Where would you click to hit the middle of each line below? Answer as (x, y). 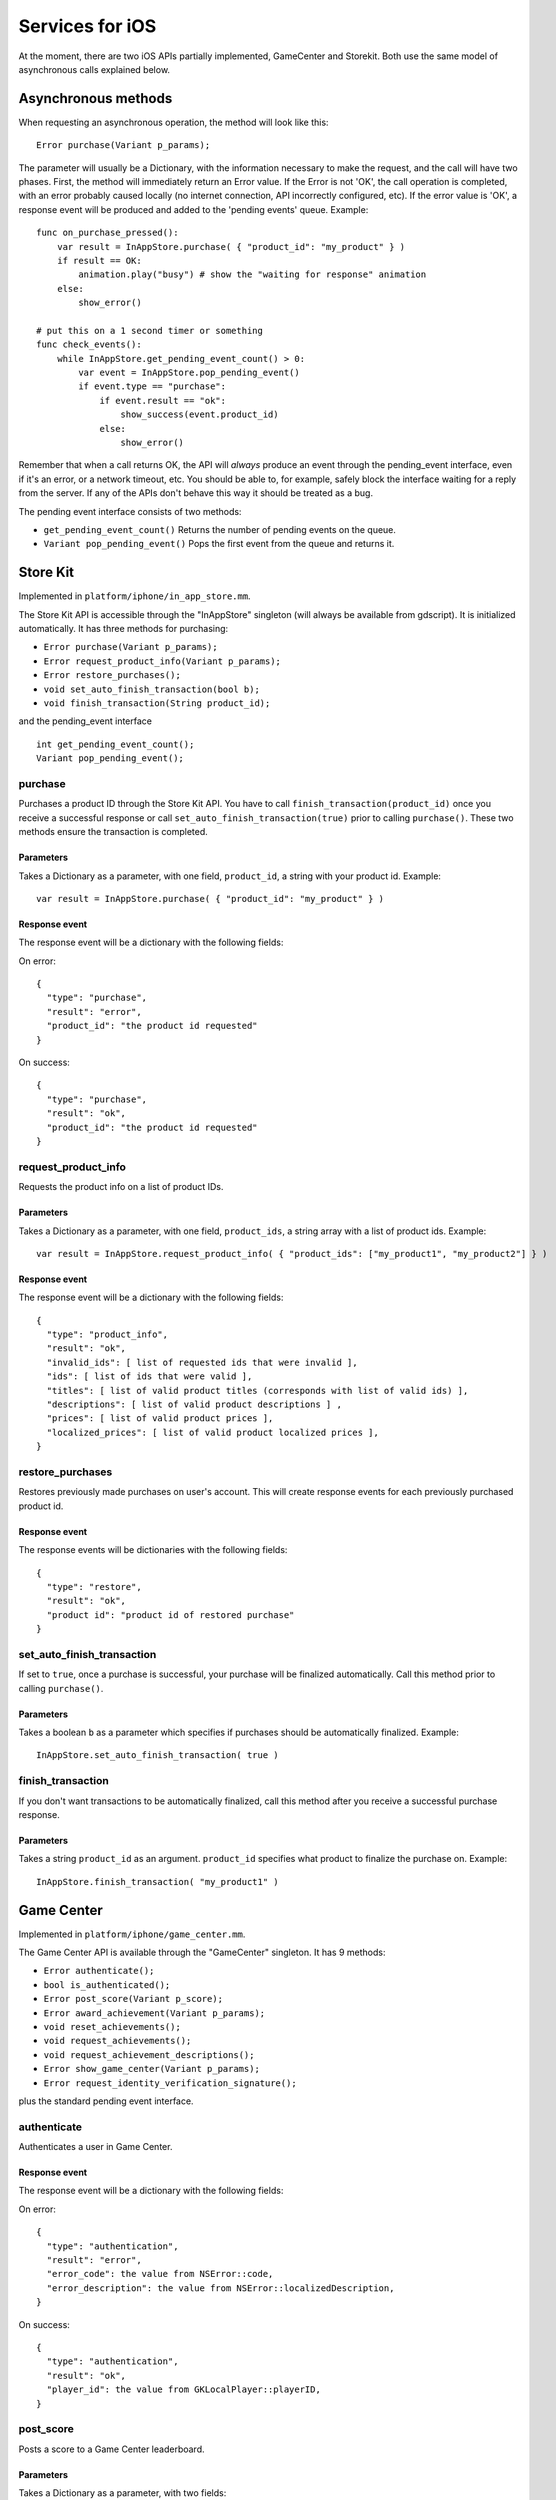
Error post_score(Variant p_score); (133, 1999)
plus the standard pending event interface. (106, 2101)
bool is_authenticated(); (107, 1984)
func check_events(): (89, 344)
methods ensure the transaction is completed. (113, 832)
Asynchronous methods (95, 98)
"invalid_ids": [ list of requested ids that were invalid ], (202, 1362)
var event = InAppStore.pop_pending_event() (189, 373)
